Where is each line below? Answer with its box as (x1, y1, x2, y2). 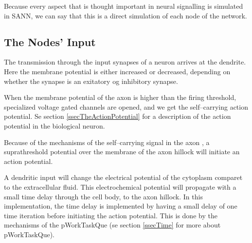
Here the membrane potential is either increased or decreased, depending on (4, 66, 231, 76)
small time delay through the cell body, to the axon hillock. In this (4, 191, 203, 201)
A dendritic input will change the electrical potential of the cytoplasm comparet (4, 172, 243, 182)
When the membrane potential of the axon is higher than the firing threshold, (4, 92, 236, 102)
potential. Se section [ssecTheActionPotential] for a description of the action (4, 111, 231, 121)
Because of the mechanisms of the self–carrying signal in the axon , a (4, 137, 210, 147)
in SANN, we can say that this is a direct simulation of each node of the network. (4, 10, 247, 20)
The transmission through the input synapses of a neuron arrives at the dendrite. (4, 57, 246, 67)
